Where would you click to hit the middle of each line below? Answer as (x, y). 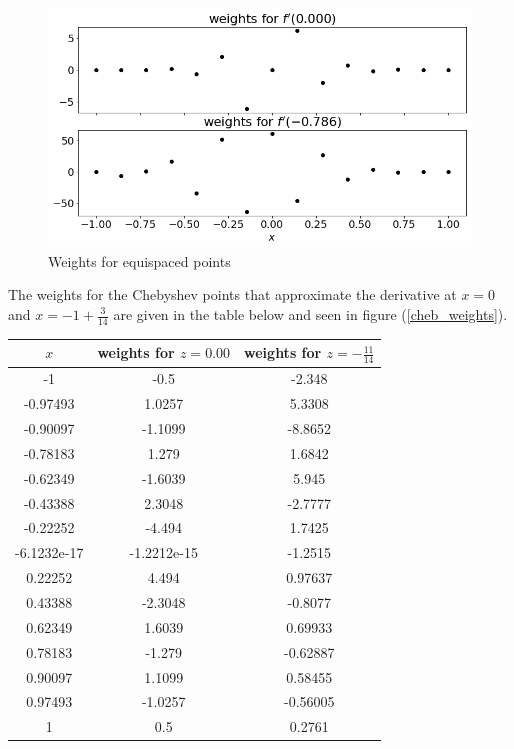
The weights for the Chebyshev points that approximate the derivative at (232, 294)
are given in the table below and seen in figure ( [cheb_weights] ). (310, 314)
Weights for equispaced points (139, 260)
